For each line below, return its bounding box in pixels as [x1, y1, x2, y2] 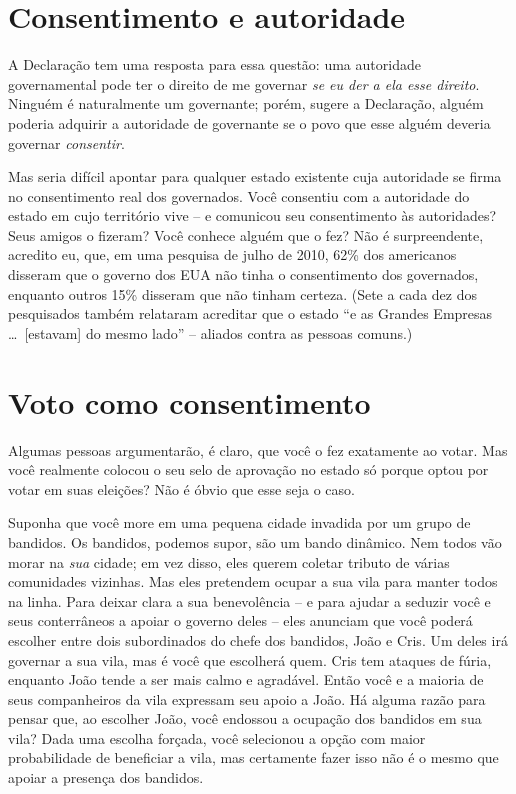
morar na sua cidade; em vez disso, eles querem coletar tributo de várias [8, 551, 450, 572]
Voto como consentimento [8, 381, 371, 422]
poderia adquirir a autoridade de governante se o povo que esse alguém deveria [8, 112, 491, 133]
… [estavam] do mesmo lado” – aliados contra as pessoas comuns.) [8, 322, 413, 343]
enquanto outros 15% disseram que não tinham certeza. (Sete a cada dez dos [8, 283, 477, 304]
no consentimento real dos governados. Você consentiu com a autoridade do [8, 185, 470, 206]
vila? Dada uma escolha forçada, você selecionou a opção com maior [8, 727, 426, 748]
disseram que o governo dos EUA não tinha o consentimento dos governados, [8, 264, 479, 285]
